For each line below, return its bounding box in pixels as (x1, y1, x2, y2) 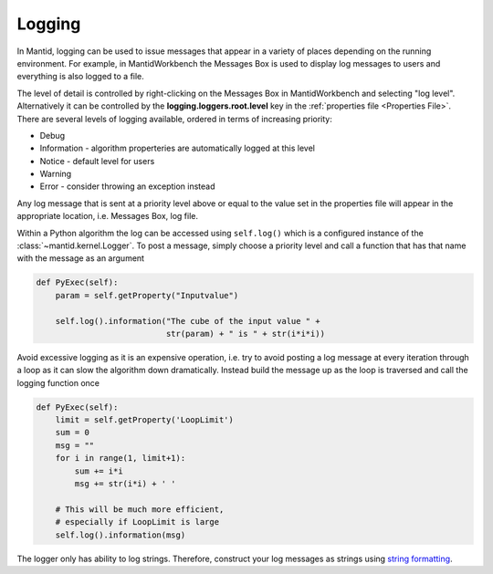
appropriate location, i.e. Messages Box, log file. (16, 211, 199, 222)
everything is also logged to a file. (16, 71, 145, 82)
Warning (39, 169, 72, 180)
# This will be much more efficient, (55, 504, 225, 515)
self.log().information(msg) (55, 529, 186, 540)
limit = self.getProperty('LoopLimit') (55, 415, 235, 425)
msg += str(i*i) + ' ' (74, 479, 177, 489)
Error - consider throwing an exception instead (39, 181, 215, 192)
